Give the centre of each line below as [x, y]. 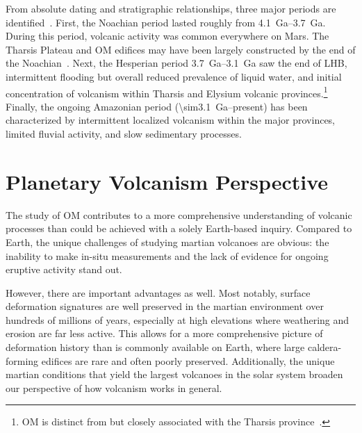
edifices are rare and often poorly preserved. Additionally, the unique [188, 360]
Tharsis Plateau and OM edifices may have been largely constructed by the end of [181, 49]
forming [22, 360]
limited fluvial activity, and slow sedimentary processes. [124, 133]
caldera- [324, 347]
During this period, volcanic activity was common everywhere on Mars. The [167, 36]
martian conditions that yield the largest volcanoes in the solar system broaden [174, 374]
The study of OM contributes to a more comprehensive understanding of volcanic [179, 214]
